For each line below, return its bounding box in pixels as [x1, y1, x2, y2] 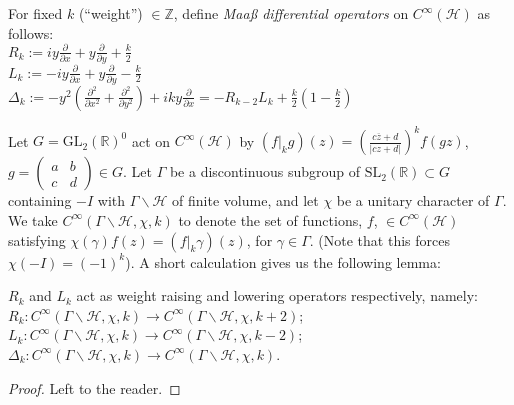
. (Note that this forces [309, 229, 450, 250]
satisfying [8, 229, 66, 250]
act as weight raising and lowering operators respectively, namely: [76, 285, 478, 306]
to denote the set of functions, [178, 209, 363, 230]
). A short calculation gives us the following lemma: [125, 251, 441, 272]
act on [131, 130, 171, 151]
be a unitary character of [336, 190, 490, 211]
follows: [8, 22, 54, 43]
